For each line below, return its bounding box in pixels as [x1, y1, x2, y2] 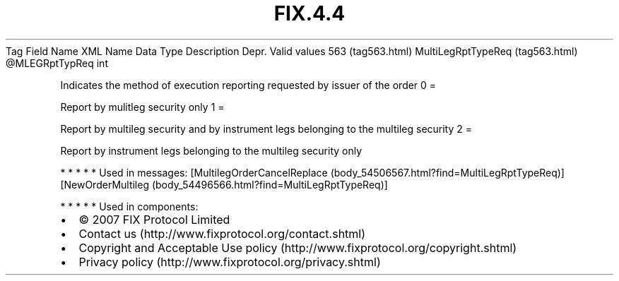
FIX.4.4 [273, 1, 346, 25]
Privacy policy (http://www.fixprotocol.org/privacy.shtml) [78, 254, 381, 269]
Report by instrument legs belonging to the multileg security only [60, 144, 362, 157]
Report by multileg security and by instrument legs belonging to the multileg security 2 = [60, 122, 473, 135]
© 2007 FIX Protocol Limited [78, 212, 230, 227]
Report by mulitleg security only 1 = [60, 100, 225, 113]
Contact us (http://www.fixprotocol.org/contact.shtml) [78, 226, 366, 241]
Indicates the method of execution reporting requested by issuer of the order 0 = [60, 78, 437, 91]
